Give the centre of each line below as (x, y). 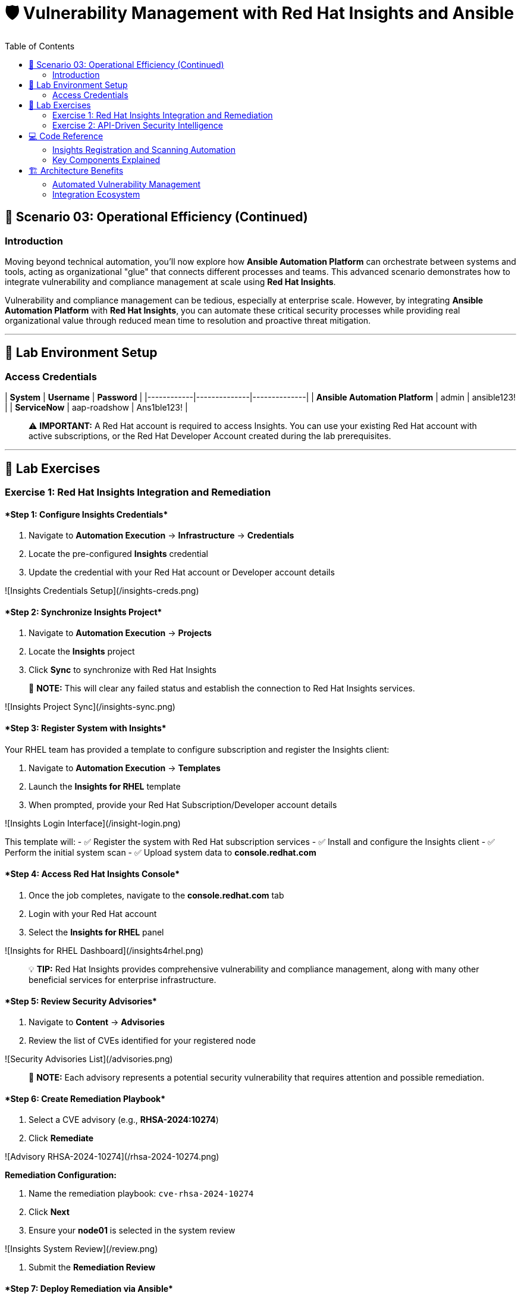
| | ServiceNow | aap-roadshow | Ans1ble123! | (96, 408)
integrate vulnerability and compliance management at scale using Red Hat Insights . (170, 281)
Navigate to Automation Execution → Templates (125, 768)
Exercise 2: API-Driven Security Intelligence (138, 125)
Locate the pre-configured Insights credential (118, 554)
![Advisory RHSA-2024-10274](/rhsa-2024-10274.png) (112, 1157)
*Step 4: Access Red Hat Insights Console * (92, 874)
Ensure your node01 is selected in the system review (132, 1231)
